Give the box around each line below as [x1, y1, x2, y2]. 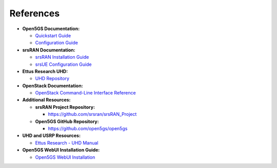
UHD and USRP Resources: [22, 133, 81, 139]
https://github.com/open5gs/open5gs [48, 126, 128, 132]
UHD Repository [35, 76, 69, 82]
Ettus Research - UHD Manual [35, 139, 98, 146]
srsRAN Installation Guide [35, 54, 89, 60]
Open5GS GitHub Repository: [35, 118, 100, 125]
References [9, 8, 60, 19]
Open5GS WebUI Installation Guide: [22, 147, 100, 153]
